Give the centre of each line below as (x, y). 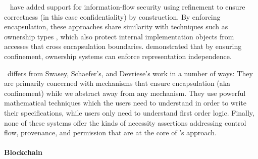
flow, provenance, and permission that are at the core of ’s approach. (110, 132)
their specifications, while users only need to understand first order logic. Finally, (129, 112)
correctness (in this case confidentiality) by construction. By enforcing (112, 16)
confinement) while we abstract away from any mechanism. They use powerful (125, 93)
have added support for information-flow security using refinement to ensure (127, 7)
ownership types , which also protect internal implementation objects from (119, 36)
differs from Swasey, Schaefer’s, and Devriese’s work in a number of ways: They (130, 73)
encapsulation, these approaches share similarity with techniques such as (116, 26)
